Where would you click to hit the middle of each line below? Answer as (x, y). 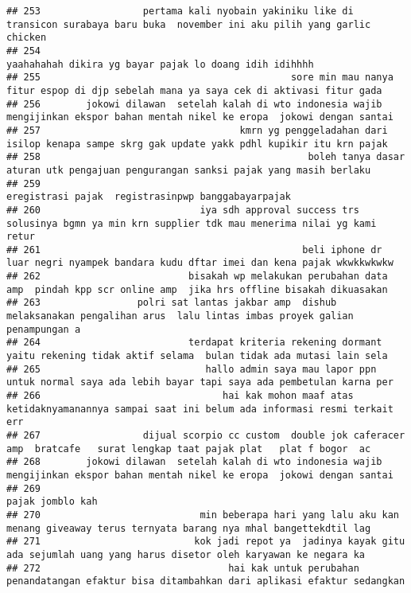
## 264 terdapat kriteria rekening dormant (194, 343)
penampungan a (44, 329)
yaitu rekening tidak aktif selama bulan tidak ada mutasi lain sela (197, 356)
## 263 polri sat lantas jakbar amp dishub (172, 303)
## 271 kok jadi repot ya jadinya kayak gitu (206, 542)
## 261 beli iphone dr (194, 250)
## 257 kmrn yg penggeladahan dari (197, 130)
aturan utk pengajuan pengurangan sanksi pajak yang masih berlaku (189, 170)
